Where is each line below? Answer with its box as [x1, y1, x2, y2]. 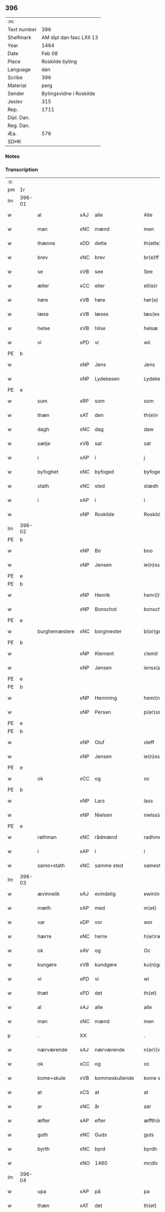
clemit [143, 650, 158, 657]
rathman [37, 834, 57, 841]
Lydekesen [94, 376, 120, 382]
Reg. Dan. [7, 122, 30, 129]
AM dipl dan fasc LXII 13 [41, 34, 98, 41]
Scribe [7, 74, 23, 81]
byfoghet [37, 468, 58, 475]
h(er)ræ [143, 933, 162, 940]
